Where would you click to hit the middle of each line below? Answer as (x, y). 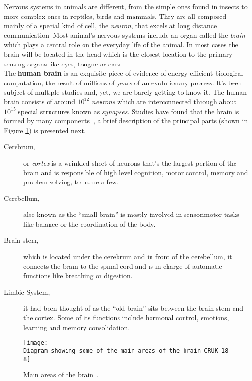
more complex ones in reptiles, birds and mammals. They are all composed (115, 16)
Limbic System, (27, 291)
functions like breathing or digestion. (78, 275)
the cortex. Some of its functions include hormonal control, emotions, (126, 318)
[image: (36, 343)
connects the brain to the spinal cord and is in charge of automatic (123, 266)
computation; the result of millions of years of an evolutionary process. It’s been (123, 82)
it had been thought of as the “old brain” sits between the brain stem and (134, 308)
